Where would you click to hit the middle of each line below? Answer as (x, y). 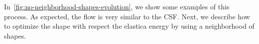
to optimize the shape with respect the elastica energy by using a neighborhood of (129, 26)
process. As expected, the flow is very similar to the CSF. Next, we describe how (127, 16)
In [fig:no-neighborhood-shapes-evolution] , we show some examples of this (117, 6)
